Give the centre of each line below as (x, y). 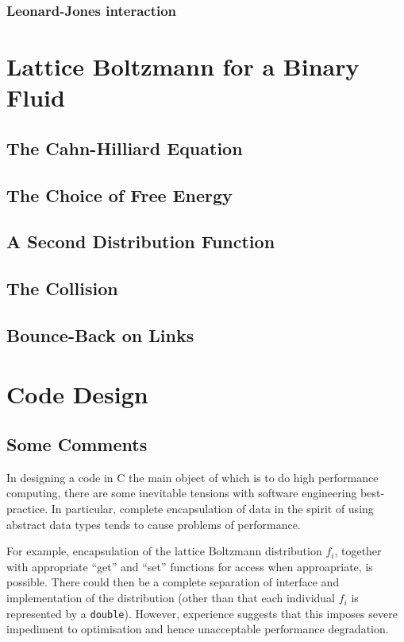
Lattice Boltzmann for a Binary (183, 66)
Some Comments (77, 444)
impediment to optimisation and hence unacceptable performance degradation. (198, 629)
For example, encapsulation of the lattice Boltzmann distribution (164, 551)
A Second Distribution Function (141, 241)
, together (358, 551)
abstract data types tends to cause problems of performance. (154, 524)
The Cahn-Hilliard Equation (125, 148)
